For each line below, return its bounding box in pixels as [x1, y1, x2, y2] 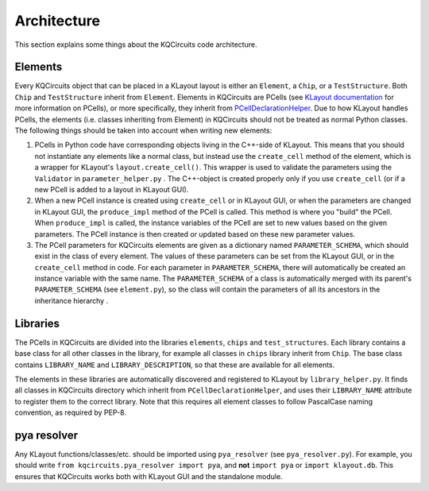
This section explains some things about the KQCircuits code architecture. [14, 40, 257, 49]
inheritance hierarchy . [34, 296, 109, 305]
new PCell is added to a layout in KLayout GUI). [34, 184, 189, 194]
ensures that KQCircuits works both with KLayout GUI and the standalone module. [14, 471, 283, 481]
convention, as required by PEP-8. [14, 408, 127, 417]
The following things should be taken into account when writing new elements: [14, 126, 272, 135]
